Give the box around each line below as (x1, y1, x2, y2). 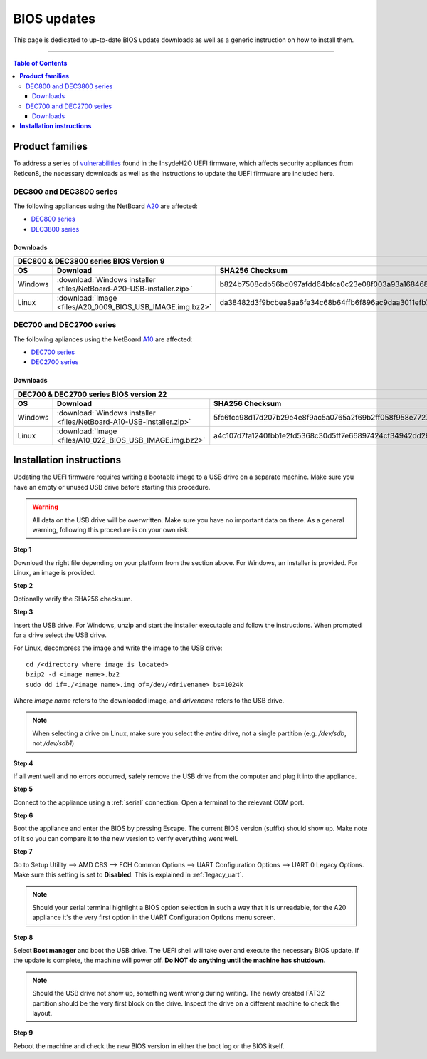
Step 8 (13, 933, 33, 941)
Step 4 (13, 759, 33, 768)
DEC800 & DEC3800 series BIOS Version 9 (17, 256, 165, 266)
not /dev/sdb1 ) (32, 739, 75, 748)
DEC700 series (31, 348, 75, 356)
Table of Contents (13, 58, 68, 67)
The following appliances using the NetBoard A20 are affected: (13, 202, 199, 210)
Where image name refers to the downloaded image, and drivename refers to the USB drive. (13, 696, 285, 705)
